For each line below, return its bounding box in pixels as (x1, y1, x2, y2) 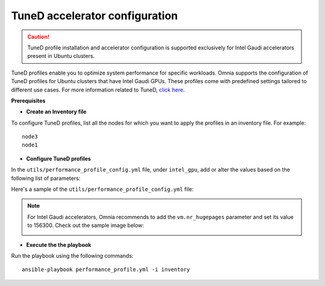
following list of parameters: (11, 175, 81, 182)
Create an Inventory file (26, 108, 87, 116)
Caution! (27, 33, 50, 40)
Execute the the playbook (26, 241, 91, 248)
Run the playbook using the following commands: (11, 252, 134, 259)
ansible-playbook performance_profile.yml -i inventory (22, 266, 190, 273)
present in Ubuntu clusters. (27, 52, 95, 60)
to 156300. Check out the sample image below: (27, 222, 144, 229)
